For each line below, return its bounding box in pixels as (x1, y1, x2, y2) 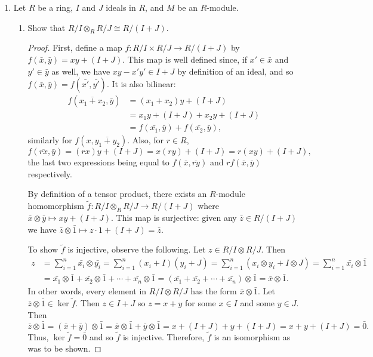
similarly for (27, 134, 72, 146)
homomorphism (27, 199, 84, 212)
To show (27, 243, 58, 256)
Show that (27, 21, 66, 33)
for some (184, 297, 216, 309)
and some (240, 297, 275, 309)
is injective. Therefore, (122, 330, 205, 343)
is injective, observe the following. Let (67, 243, 206, 256)
